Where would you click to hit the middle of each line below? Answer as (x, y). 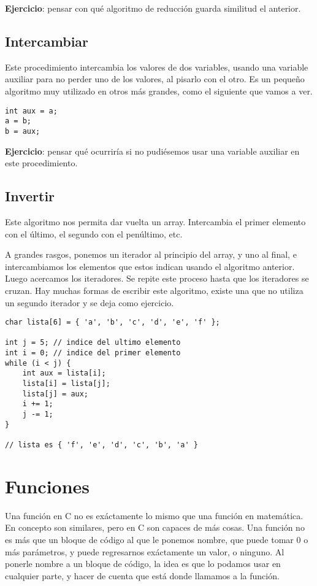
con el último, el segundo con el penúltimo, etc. (94, 233)
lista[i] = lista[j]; (66, 384)
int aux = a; (31, 111)
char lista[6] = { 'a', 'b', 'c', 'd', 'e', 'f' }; (113, 322)
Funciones (48, 486)
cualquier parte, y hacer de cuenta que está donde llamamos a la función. (142, 575)
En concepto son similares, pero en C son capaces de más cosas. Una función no (155, 527)
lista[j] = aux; (55, 394)
